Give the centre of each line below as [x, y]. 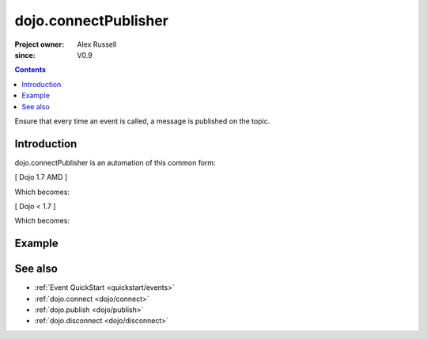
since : [25, 55]
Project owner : [40, 44]
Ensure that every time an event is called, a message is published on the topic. [142, 121]
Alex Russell [97, 44]
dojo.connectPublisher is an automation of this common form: [115, 162]
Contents [30, 70]
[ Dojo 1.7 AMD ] [41, 177]
